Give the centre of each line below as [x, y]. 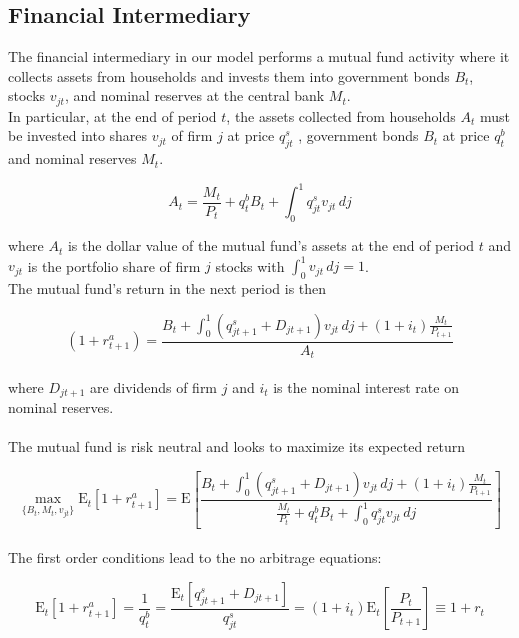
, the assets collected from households [341, 115]
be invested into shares [78, 135]
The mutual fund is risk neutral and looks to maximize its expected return [237, 446]
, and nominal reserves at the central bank [194, 95]
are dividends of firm [154, 386]
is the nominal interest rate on [366, 386]
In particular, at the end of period [112, 115]
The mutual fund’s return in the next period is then [167, 288]
